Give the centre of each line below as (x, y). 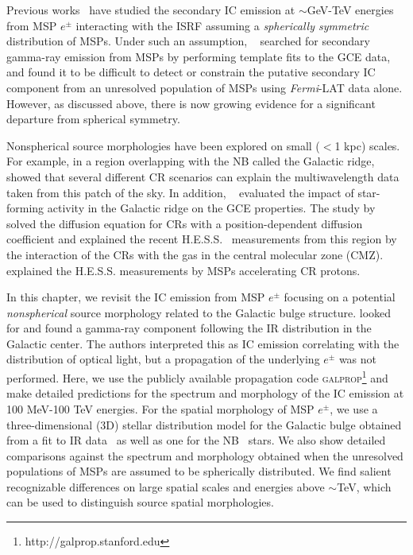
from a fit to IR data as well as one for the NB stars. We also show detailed (196, 440)
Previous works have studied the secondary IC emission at (151, 10)
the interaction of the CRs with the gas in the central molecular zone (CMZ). (195, 254)
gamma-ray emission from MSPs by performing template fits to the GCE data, (199, 56)
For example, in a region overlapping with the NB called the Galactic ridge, (191, 161)
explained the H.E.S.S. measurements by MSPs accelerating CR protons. (183, 270)
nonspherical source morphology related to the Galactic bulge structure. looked (199, 312)
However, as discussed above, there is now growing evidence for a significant (191, 103)
